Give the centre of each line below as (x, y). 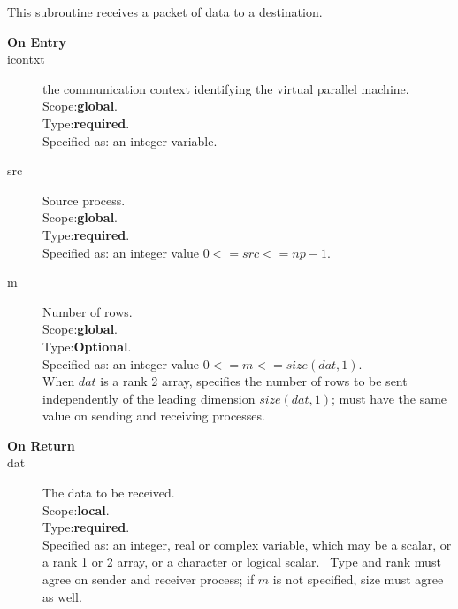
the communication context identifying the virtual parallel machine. (226, 88)
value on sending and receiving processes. (154, 416)
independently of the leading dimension (149, 398)
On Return (41, 445)
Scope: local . (76, 509)
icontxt (26, 59)
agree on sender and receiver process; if (149, 579)
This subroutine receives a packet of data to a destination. (165, 12)
